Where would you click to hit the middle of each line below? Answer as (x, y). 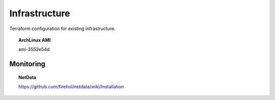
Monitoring (28, 64)
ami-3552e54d (34, 49)
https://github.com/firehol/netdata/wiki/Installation (71, 87)
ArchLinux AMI (35, 40)
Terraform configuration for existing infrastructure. (62, 29)
